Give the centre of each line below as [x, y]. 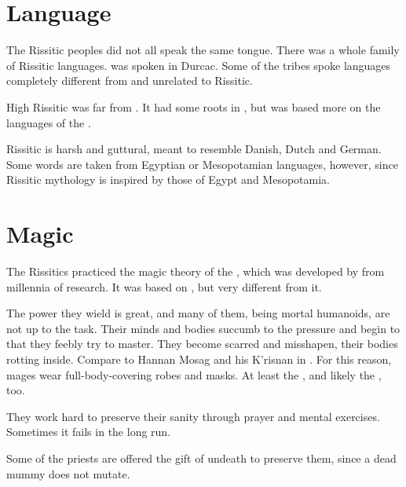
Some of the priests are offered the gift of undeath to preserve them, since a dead [201, 458]
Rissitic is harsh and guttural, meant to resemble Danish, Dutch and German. [194, 149]
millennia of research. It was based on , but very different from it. [164, 286]
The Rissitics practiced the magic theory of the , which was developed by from [196, 271]
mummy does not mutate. [68, 473]
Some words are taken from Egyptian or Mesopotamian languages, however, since [202, 164]
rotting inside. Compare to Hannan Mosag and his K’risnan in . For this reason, [199, 359]
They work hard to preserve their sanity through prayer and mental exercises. [193, 416]
